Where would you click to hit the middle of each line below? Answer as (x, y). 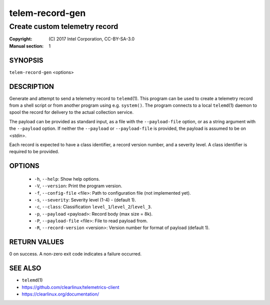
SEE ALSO (25, 268)
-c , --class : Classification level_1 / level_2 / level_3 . (93, 207)
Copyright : (21, 39)
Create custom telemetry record (64, 26)
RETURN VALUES (37, 242)
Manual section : (26, 46)
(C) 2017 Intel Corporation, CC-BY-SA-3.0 (92, 39)
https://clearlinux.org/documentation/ (60, 294)
